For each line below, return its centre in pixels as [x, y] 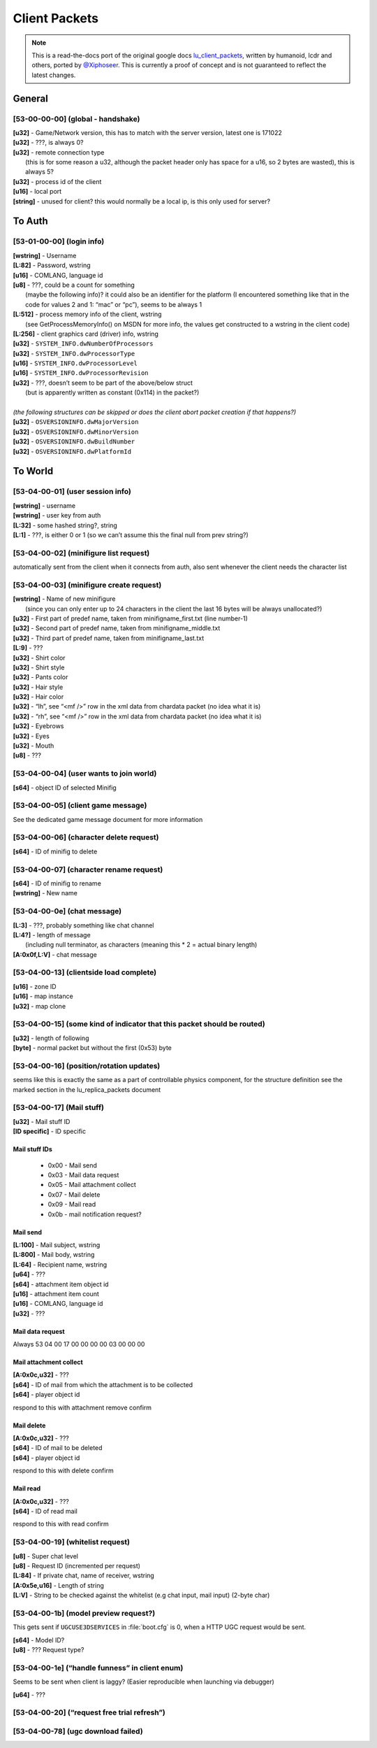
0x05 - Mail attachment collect [92, 1185]
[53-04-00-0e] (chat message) [67, 911]
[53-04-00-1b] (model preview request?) [84, 1613]
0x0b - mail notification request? [95, 1214]
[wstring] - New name [45, 893]
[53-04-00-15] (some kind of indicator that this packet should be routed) [139, 1024]
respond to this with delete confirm [64, 1471]
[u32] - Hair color [38, 697]
